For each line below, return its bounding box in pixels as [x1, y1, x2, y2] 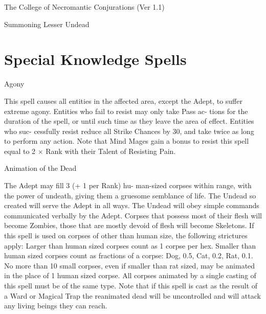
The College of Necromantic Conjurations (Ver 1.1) [4, 2, 165, 12]
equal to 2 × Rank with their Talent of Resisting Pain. [4, 145, 176, 156]
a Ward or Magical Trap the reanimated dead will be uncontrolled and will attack [4, 290, 261, 301]
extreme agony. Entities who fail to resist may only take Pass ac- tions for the [4, 105, 248, 116]
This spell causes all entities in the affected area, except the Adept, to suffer [4, 95, 242, 106]
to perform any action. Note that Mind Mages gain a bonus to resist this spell [4, 136, 249, 146]
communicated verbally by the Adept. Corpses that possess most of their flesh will [4, 210, 262, 220]
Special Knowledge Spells [4, 49, 187, 70]
